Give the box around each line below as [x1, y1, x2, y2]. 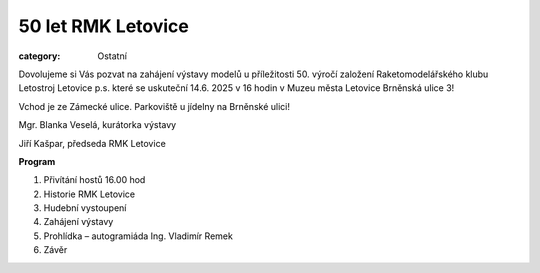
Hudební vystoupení [43, 202, 127, 214]
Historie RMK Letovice [43, 188, 135, 200]
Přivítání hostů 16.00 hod [43, 174, 146, 186]
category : [18, 50, 61, 62]
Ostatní [97, 50, 127, 62]
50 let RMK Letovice [18, 15, 190, 37]
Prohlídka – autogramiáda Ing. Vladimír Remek [43, 230, 234, 242]
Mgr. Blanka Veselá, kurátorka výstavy [18, 119, 177, 131]
